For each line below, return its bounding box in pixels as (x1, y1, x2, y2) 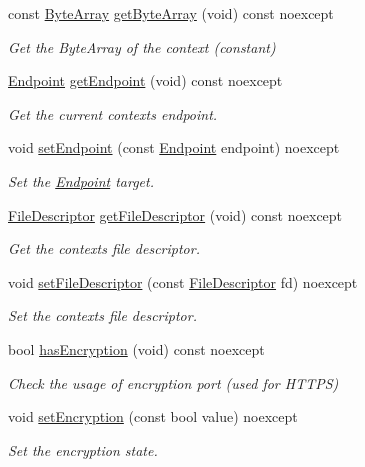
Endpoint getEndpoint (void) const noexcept (8, 70, 283, 91)
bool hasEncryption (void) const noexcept (8, 338, 265, 359)
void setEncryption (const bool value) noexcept (8, 406, 298, 427)
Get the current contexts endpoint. (8, 103, 218, 124)
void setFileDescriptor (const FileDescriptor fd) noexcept (8, 271, 358, 292)
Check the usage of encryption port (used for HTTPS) (8, 372, 339, 393)
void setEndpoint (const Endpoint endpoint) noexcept (8, 137, 340, 158)
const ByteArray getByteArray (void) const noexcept (8, 3, 334, 23)
